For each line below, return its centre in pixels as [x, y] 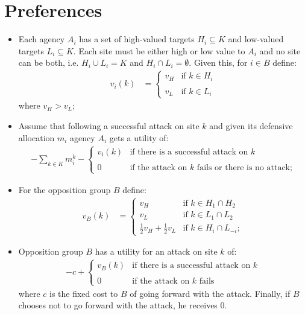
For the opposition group [64, 189]
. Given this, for [218, 62]
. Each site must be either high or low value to [159, 50]
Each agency [42, 39]
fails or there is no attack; [244, 167]
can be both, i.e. [49, 62]
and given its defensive [251, 126]
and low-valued [256, 39]
